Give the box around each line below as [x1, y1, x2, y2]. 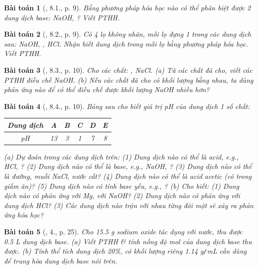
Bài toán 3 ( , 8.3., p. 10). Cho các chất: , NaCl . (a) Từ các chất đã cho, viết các [4, 64, 253, 75]
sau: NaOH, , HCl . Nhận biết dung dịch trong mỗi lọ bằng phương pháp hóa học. [4, 38, 249, 49]
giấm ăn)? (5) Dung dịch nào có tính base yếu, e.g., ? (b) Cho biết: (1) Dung [4, 180, 239, 191]
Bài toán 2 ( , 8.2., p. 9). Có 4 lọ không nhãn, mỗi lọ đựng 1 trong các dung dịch [4, 29, 251, 39]
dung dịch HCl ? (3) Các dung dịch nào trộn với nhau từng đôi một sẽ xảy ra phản [4, 200, 254, 210]
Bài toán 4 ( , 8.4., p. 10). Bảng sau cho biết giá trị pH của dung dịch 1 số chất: [4, 101, 250, 111]
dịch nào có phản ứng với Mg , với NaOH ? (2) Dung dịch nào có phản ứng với [4, 190, 240, 201]
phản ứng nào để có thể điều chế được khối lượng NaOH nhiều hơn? [4, 84, 210, 95]
